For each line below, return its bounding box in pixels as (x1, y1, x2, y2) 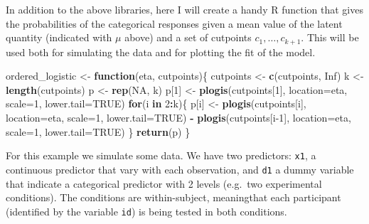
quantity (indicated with (6, 30, 112, 45)
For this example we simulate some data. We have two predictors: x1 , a (6, 148, 316, 163)
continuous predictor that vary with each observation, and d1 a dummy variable (6, 161, 354, 176)
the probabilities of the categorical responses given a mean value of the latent (6, 16, 343, 31)
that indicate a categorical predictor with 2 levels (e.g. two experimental (6, 176, 322, 191)
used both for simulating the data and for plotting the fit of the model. (6, 44, 316, 59)
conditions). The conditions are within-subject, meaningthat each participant (6, 190, 341, 205)
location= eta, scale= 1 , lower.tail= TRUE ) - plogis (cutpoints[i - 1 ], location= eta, (6, 110, 351, 125)
